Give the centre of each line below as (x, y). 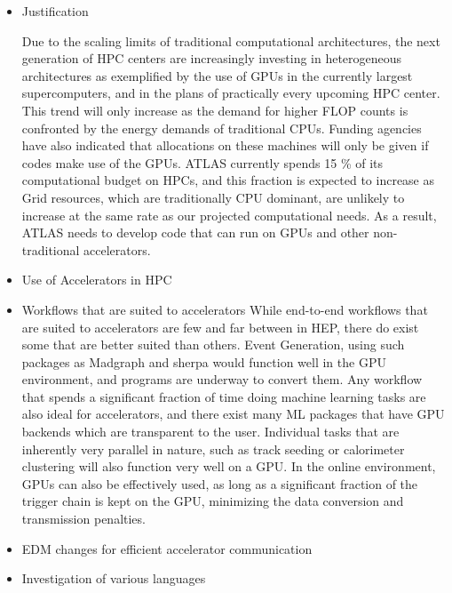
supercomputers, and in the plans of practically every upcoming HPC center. (231, 93)
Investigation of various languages (114, 578)
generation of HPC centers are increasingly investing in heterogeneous (212, 58)
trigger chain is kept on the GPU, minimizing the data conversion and (213, 501)
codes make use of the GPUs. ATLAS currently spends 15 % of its (202, 162)
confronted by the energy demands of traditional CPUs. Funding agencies (222, 128)
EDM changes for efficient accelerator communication (167, 548)
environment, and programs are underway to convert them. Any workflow (222, 379)
